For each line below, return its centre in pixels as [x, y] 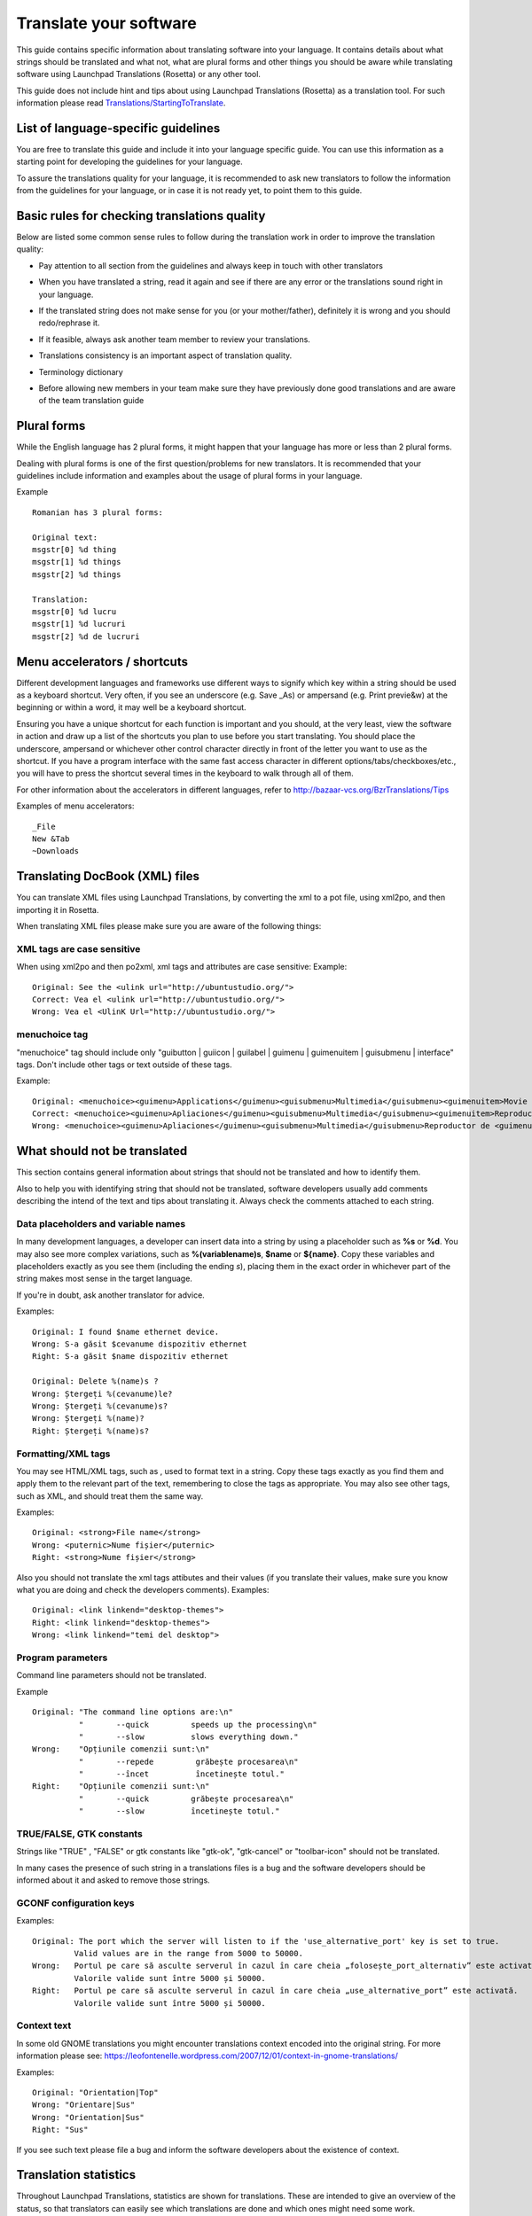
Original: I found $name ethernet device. [126, 1331]
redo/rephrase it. [69, 323]
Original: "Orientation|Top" [95, 2092]
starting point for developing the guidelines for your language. [129, 162]
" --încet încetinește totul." [182, 1774]
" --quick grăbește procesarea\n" [186, 1799]
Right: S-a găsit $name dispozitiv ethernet [131, 1357]
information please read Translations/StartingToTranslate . [121, 103]
